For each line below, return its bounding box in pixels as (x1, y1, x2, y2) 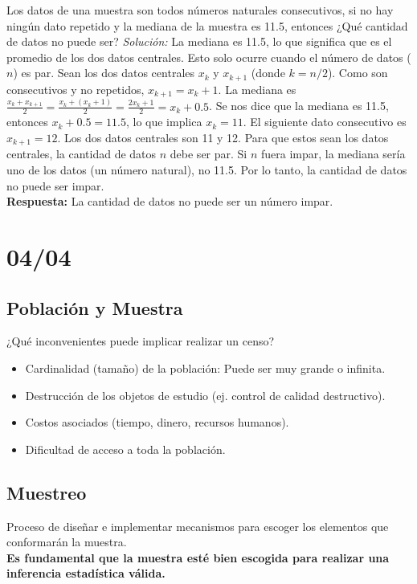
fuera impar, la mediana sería (260, 145, 406, 162)
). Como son (327, 64, 388, 81)
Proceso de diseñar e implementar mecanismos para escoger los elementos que (6, 517, 389, 534)
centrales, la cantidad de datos (6, 145, 157, 162)
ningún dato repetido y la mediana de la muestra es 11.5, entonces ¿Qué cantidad (6, 17, 408, 34)
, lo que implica (125, 113, 202, 130)
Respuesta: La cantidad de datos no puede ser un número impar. (6, 193, 333, 210)
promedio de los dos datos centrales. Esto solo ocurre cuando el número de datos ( (6, 48, 411, 65)
